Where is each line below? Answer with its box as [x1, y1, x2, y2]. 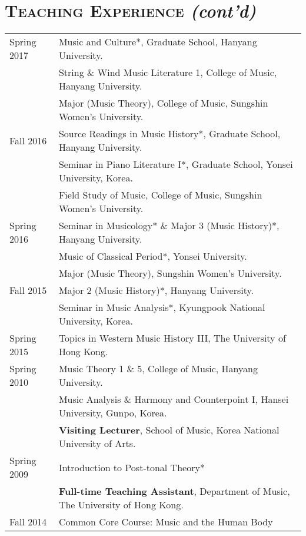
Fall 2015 [9, 283, 47, 297]
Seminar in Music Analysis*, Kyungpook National [58, 300, 265, 315]
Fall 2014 [9, 515, 47, 529]
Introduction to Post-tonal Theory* [58, 460, 205, 474]
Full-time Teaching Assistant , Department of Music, [58, 484, 290, 498]
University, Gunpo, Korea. [58, 406, 167, 420]
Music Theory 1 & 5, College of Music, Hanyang [58, 362, 258, 376]
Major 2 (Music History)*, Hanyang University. [58, 283, 254, 297]
